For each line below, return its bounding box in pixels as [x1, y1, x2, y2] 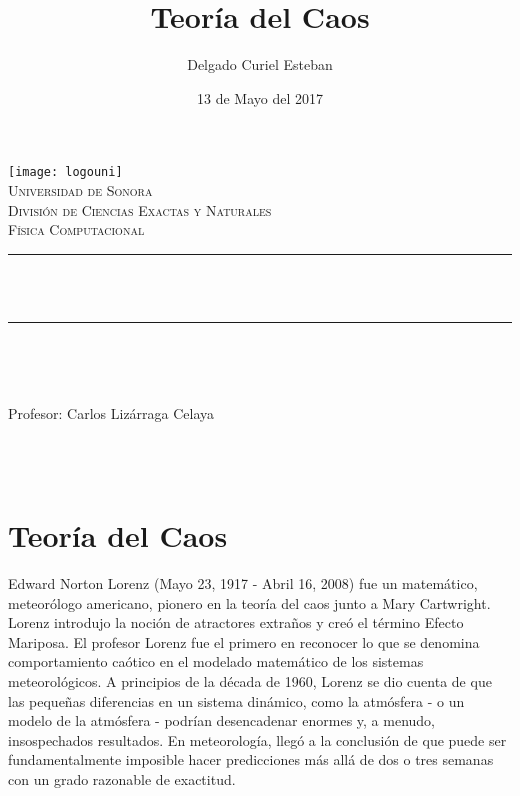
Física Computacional [8, 219, 145, 240]
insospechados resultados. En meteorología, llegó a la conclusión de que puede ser [8, 729, 507, 750]
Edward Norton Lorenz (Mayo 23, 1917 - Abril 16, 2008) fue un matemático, [8, 573, 478, 594]
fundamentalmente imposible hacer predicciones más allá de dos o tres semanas [8, 749, 494, 770]
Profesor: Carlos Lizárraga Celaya [8, 403, 215, 424]
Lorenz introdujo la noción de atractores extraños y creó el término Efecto [8, 612, 464, 633]
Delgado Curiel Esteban [187, 54, 333, 75]
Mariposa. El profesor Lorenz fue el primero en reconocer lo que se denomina [8, 631, 480, 652]
